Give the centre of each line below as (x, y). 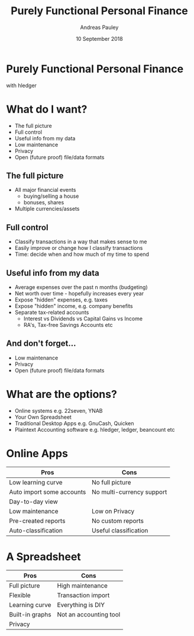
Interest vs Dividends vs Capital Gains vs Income (83, 319)
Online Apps (37, 454)
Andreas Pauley (99, 27)
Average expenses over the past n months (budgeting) (81, 287)
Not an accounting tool (89, 614)
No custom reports (117, 521)
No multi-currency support (129, 492)
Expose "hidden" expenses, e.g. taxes (61, 300)
